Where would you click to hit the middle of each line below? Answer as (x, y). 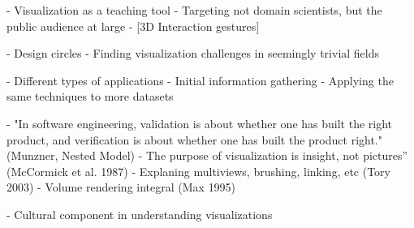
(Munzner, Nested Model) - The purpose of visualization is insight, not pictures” (207, 155)
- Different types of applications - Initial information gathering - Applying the (200, 80)
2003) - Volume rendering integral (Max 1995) (121, 187)
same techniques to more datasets (90, 96)
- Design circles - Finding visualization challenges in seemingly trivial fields (193, 53)
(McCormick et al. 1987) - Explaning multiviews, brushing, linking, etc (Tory (199, 171)
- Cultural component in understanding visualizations (140, 214)
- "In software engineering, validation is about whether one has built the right (200, 123)
